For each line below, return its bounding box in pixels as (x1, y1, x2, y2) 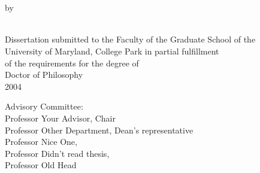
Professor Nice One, (5, 135, 77, 148)
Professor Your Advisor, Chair (5, 111, 116, 124)
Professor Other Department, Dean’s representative (5, 123, 194, 136)
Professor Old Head (5, 159, 77, 171)
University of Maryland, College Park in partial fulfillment (5, 44, 219, 57)
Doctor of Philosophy (5, 68, 83, 81)
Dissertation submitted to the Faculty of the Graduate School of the (5, 33, 256, 45)
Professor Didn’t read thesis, (5, 147, 110, 159)
